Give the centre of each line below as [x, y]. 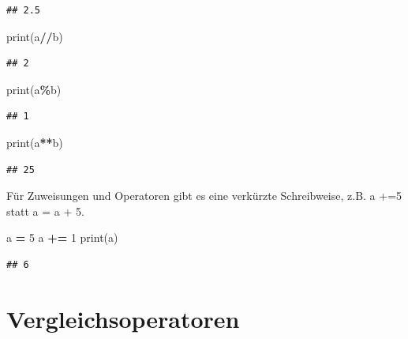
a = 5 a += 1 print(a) [62, 237]
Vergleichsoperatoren [123, 318]
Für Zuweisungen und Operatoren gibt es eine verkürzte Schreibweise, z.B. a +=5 [204, 196]
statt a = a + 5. [45, 211]
